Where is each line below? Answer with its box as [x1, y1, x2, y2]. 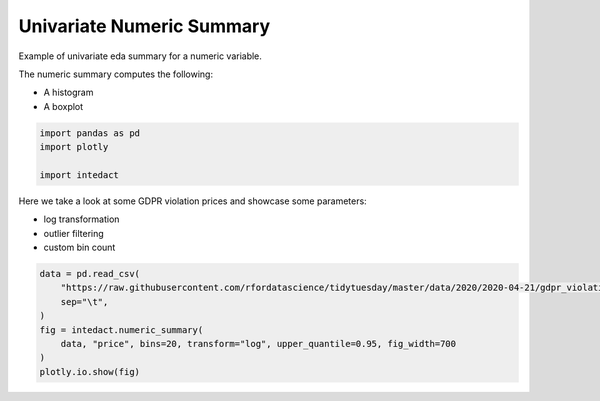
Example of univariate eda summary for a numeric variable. [18, 50, 262, 62]
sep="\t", [60, 296, 109, 307]
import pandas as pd [39, 127, 140, 139]
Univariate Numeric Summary [18, 15, 270, 37]
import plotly [39, 141, 109, 153]
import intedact [39, 169, 120, 180]
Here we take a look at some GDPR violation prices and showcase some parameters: [18, 195, 367, 207]
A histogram [43, 86, 94, 99]
